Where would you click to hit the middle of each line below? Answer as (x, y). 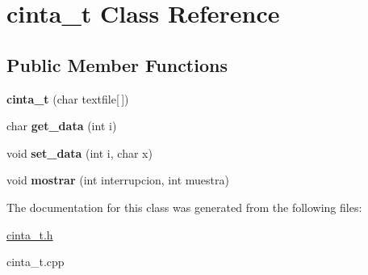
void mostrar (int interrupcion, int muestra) (118, 180)
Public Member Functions (117, 64)
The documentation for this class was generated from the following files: (184, 207)
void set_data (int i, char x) (79, 152)
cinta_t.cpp (36, 262)
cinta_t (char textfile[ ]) (68, 98)
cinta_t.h (30, 234)
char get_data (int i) (62, 126)
